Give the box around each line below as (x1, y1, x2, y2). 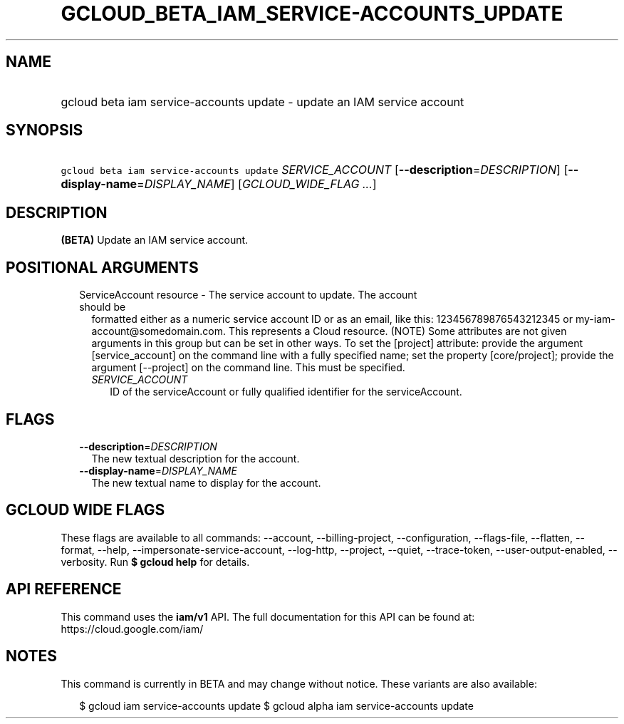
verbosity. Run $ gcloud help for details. (61, 555, 250, 568)
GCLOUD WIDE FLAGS (6, 501, 165, 519)
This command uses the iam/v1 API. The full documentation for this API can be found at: (61, 610, 475, 623)
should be (79, 301, 126, 314)
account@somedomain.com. (91, 325, 226, 338)
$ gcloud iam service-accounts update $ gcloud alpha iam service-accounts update (79, 699, 474, 712)
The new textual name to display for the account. (91, 476, 321, 489)
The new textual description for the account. (91, 452, 300, 465)
